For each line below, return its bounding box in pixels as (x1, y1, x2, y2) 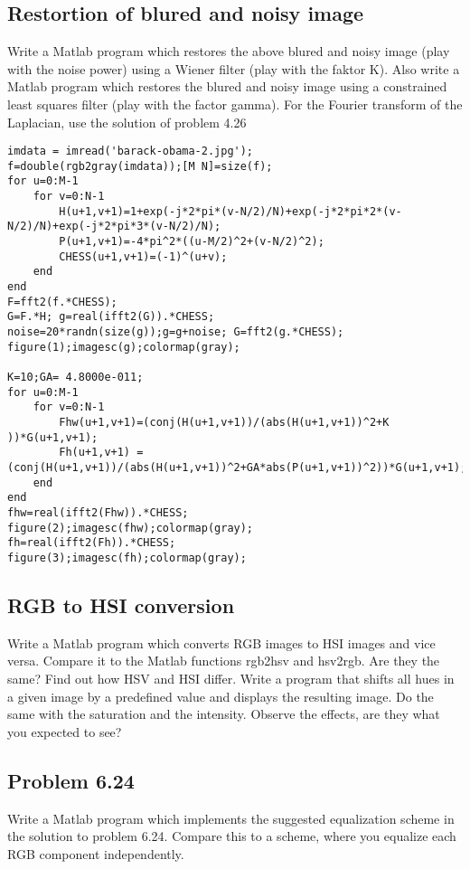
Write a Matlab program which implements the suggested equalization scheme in (7, 808, 455, 827)
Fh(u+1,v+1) (59, 446, 131, 459)
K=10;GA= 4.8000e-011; (7, 371, 144, 384)
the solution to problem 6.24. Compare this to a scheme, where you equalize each (7, 826, 456, 845)
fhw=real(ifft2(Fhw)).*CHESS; (7, 505, 189, 519)
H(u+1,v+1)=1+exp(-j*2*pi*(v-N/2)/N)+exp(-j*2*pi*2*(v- (59, 204, 402, 218)
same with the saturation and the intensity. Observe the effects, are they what (7, 704, 440, 723)
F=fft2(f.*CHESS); (7, 295, 117, 308)
